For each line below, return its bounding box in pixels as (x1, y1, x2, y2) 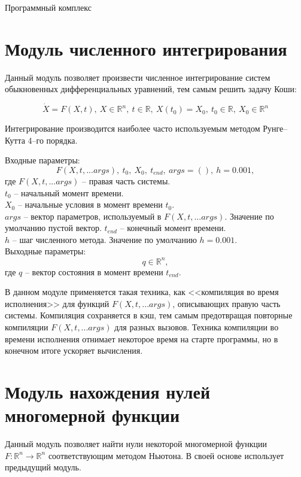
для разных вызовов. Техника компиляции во (114, 320, 279, 333)
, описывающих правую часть (172, 297, 281, 309)
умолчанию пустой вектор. (5, 221, 102, 234)
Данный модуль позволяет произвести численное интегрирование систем (5, 71, 270, 83)
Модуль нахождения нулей (5, 379, 211, 403)
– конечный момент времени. (120, 221, 226, 234)
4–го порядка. (28, 133, 78, 146)
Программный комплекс (5, 1, 92, 13)
